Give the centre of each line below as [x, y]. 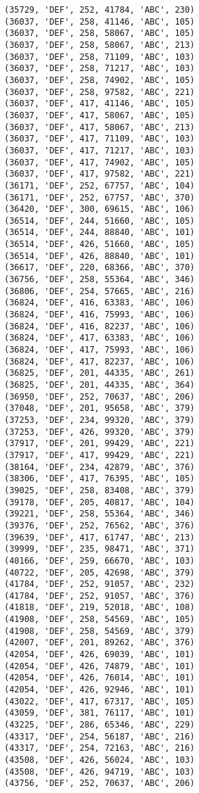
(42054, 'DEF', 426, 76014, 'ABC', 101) [100, 678]
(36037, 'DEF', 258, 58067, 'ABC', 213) [100, 45]
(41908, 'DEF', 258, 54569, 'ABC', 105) [100, 620]
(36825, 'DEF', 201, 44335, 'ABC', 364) [100, 385]
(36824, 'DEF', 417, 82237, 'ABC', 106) [100, 361]
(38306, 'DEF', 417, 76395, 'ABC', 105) [100, 479]
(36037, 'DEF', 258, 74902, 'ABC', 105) [100, 80]
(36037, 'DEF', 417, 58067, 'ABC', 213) [100, 127]
